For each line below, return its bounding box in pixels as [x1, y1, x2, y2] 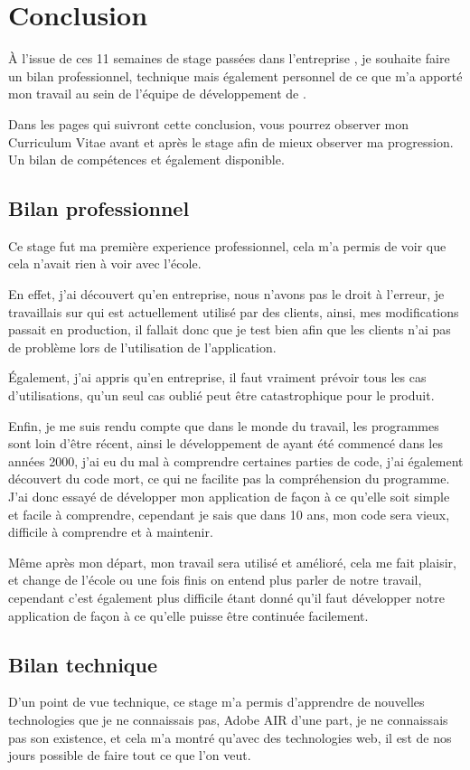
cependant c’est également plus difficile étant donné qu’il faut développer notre [8, 587, 445, 606]
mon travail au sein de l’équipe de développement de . [8, 84, 306, 103]
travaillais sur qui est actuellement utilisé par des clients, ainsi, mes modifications [8, 302, 459, 321]
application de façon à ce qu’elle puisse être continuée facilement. [8, 606, 369, 624]
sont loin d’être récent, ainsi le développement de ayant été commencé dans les [8, 434, 443, 453]
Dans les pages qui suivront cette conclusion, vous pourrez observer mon [8, 114, 409, 133]
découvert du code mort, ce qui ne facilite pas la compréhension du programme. [8, 469, 450, 488]
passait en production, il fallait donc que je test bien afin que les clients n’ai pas [8, 320, 451, 339]
